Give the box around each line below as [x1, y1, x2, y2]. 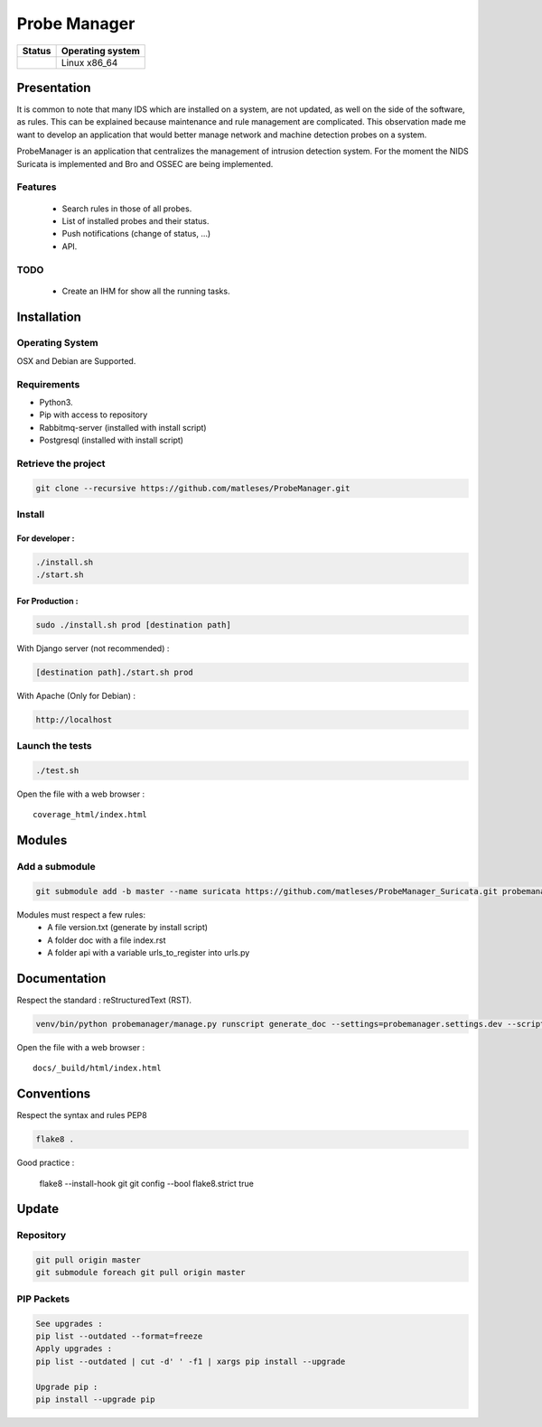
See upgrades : [35, 1319, 103, 1329]
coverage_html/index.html [33, 809, 148, 820]
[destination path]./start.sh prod [35, 667, 193, 677]
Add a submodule [16, 861, 97, 873]
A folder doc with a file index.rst [47, 935, 166, 946]
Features [16, 181, 57, 193]
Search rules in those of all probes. [61, 203, 192, 214]
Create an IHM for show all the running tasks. [61, 285, 230, 296]
